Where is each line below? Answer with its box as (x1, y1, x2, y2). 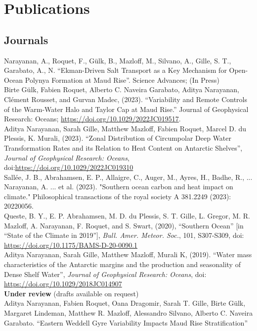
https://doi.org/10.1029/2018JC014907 (4, 278, 122, 289)
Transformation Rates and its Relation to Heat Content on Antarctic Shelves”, (4, 142, 243, 153)
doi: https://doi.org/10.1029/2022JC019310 (4, 162, 133, 172)
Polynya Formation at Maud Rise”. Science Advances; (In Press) (25, 74, 219, 85)
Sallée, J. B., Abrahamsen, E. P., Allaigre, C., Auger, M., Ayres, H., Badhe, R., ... (4, 171, 253, 182)
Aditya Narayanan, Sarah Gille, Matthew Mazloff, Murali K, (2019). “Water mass (4, 249, 252, 260)
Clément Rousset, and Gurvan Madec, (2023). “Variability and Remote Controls (4, 94, 247, 104)
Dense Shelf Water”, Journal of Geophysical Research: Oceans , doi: (4, 269, 207, 279)
